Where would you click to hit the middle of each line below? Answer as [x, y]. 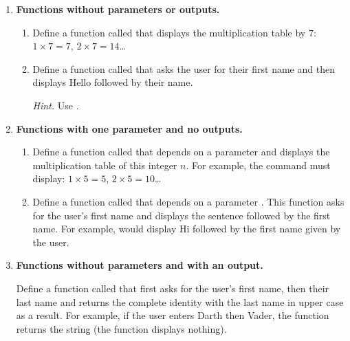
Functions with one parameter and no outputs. [129, 128]
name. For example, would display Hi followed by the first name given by [187, 229]
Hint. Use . [56, 105]
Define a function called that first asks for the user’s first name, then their [173, 288]
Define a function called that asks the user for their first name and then [184, 68]
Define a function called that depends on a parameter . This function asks [188, 201]
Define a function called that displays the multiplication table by [169, 32]
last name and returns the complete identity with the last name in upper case [180, 301]
